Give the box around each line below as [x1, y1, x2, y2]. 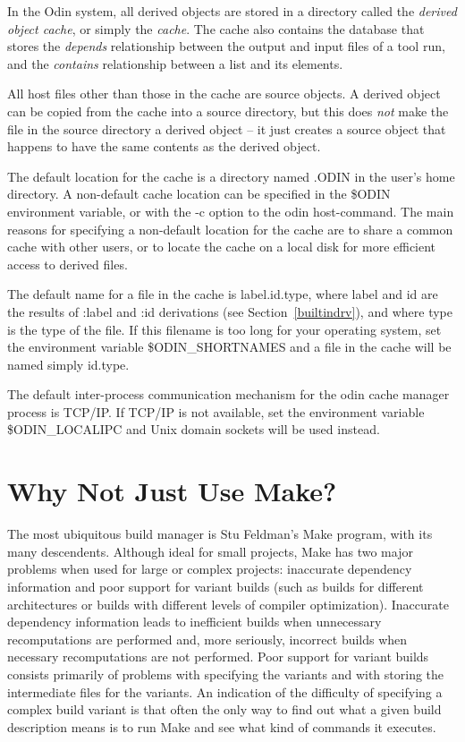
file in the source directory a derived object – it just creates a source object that [7, 119, 446, 138]
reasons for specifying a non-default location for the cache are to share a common [7, 219, 453, 238]
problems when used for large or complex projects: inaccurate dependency [7, 559, 412, 578]
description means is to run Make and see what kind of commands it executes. [7, 717, 436, 736]
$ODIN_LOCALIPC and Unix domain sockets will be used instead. [7, 420, 380, 439]
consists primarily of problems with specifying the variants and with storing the [7, 664, 444, 683]
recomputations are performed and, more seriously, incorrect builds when [7, 629, 408, 648]
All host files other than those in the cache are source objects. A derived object [7, 84, 441, 103]
